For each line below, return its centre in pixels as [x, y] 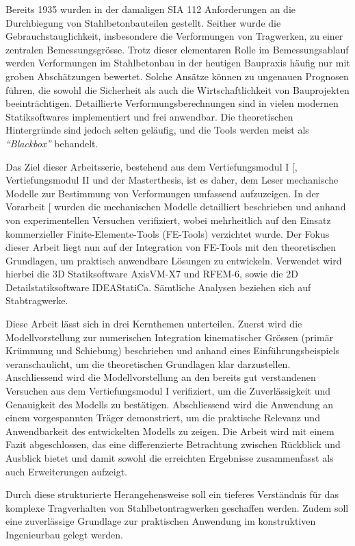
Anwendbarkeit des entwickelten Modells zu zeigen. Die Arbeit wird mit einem [170, 431]
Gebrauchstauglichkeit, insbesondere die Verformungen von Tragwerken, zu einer [174, 36]
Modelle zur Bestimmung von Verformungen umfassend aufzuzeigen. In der [163, 193]
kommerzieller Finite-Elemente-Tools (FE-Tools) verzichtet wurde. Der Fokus [168, 233]
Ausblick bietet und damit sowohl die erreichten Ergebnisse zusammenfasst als [170, 458]
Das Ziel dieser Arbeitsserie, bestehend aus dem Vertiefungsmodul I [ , [152, 166]
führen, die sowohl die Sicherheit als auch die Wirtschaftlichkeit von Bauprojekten [177, 89]
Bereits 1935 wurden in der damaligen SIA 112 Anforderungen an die [150, 9]
